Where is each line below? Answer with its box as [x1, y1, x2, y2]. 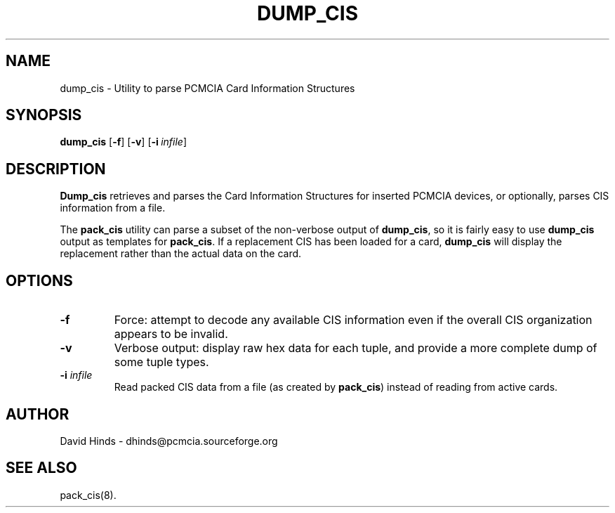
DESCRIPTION [6, 160, 106, 178]
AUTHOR [6, 405, 70, 423]
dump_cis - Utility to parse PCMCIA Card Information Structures [60, 82, 355, 94]
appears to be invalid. [114, 327, 228, 342]
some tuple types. [114, 355, 209, 370]
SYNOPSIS [6, 106, 82, 124]
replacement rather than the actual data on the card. [60, 247, 302, 260]
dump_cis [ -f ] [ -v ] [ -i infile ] [60, 136, 187, 148]
